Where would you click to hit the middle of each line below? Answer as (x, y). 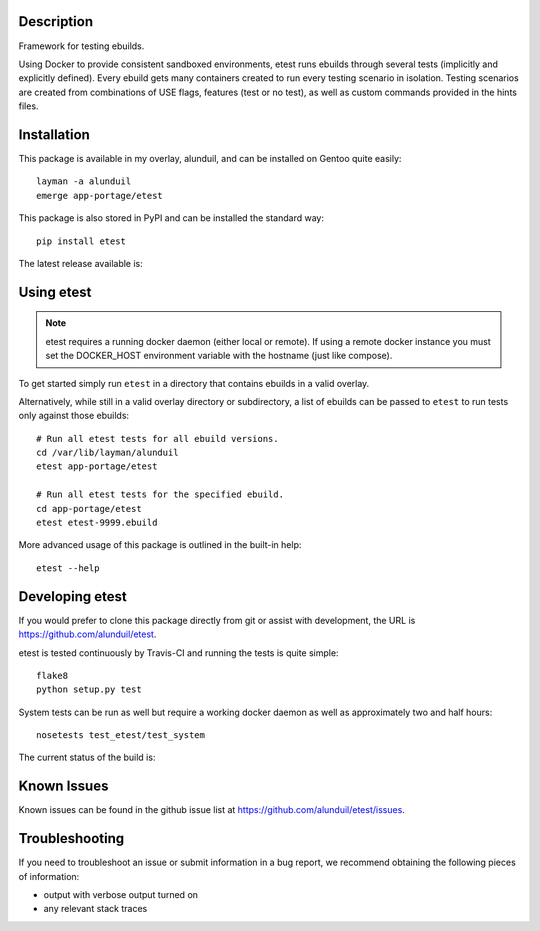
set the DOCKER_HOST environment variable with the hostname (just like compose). (219, 356)
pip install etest (81, 241)
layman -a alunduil (84, 181)
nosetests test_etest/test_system (120, 735)
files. (28, 106)
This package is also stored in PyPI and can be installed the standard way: (171, 218)
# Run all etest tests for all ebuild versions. (157, 438)
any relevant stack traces (95, 909)
